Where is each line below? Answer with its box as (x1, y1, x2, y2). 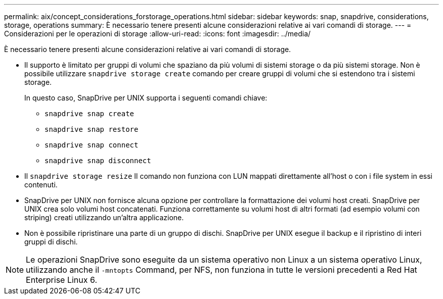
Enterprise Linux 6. (26, 275, 97, 285)
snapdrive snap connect (45, 141, 139, 149)
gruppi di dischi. (24, 237, 78, 246)
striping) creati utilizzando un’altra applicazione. (24, 213, 184, 222)
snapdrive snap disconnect (45, 157, 151, 165)
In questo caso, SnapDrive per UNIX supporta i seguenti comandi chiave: (24, 93, 268, 102)
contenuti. (24, 180, 58, 189)
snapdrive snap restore (45, 125, 139, 133)
